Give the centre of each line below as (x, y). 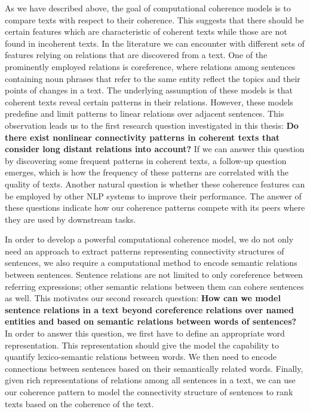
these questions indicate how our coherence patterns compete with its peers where (155, 207)
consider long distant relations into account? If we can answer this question (155, 149)
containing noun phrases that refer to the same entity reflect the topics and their (153, 78)
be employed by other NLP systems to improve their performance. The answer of (153, 196)
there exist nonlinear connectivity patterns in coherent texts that (142, 137)
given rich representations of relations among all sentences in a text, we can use (150, 380)
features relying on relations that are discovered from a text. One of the (136, 55)
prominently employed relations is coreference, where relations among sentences (150, 66)
